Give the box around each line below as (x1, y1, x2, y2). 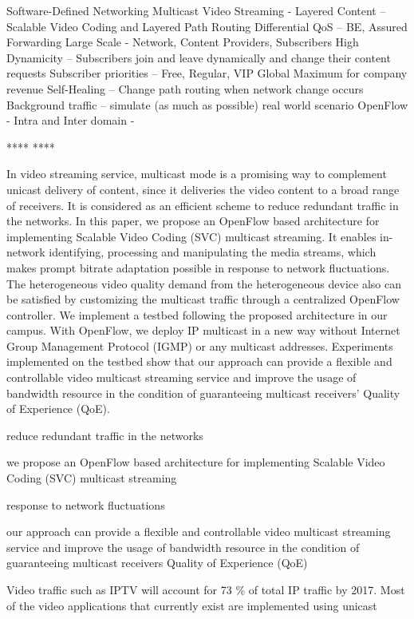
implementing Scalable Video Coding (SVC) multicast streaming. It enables (6, 228, 377, 244)
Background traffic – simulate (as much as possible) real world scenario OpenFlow (6, 96, 408, 113)
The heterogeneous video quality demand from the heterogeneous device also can (6, 275, 401, 292)
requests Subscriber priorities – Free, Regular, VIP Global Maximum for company (6, 65, 408, 81)
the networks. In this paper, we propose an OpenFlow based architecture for (6, 212, 380, 229)
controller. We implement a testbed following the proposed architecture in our (6, 306, 388, 323)
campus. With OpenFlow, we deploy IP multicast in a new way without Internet (6, 322, 400, 339)
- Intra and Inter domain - (6, 112, 135, 129)
